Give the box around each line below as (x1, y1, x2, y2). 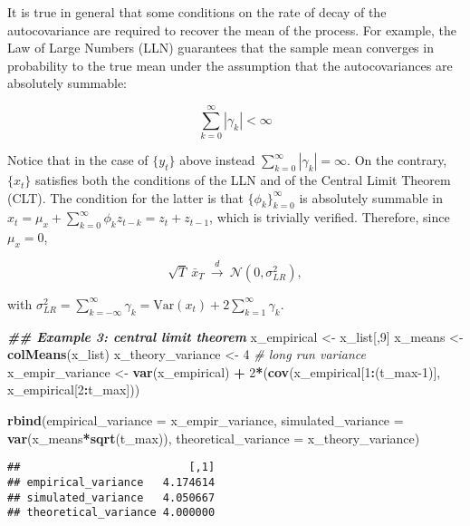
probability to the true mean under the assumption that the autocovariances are (7, 55, 453, 74)
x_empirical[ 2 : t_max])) (7, 380, 140, 399)
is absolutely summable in (299, 188, 443, 207)
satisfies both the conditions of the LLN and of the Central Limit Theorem (35, 170, 451, 190)
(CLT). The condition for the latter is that (7, 188, 244, 207)
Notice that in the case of (7, 151, 149, 170)
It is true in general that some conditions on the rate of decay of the (7, 3, 387, 21)
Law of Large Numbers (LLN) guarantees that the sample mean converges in (7, 38, 434, 57)
